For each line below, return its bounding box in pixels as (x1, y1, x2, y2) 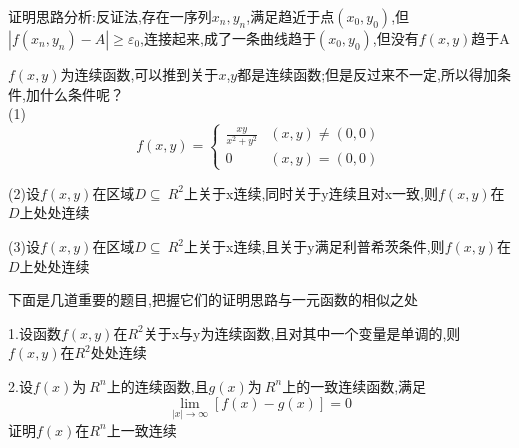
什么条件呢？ (39, 83, 124, 104)
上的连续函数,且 (106, 375, 209, 396)
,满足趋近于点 (246, 6, 335, 26)
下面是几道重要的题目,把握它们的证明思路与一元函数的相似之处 (8, 289, 418, 310)
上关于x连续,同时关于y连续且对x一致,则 (184, 182, 439, 203)
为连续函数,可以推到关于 (60, 64, 219, 84)
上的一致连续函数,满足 (282, 375, 427, 396)
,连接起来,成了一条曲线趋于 (140, 28, 316, 48)
